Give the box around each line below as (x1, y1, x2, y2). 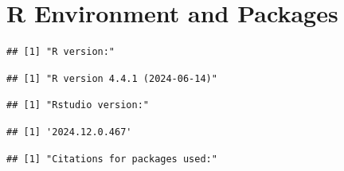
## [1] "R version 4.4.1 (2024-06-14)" (6, 72, 217, 84)
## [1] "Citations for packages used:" (6, 153, 217, 165)
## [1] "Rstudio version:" (6, 99, 149, 111)
